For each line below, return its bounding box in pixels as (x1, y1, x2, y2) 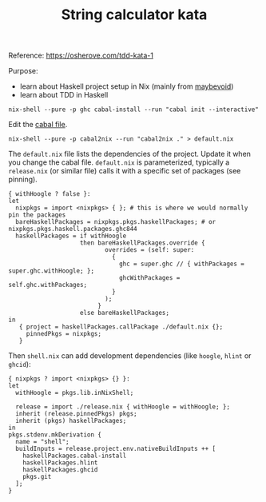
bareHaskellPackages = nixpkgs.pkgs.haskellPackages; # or (15, 218, 216, 226)
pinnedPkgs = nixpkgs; (26, 330, 102, 338)
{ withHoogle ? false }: (8, 190, 91, 198)
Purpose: (8, 66, 38, 76)
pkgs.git (22, 473, 52, 481)
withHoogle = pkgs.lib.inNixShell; (15, 389, 134, 397)
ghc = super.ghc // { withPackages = (118, 260, 245, 269)
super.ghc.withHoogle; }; (8, 267, 94, 275)
